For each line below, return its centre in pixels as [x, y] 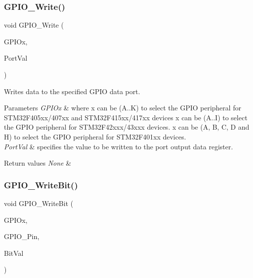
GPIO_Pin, [22, 236]
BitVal [14, 253]
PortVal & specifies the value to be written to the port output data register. [119, 146]
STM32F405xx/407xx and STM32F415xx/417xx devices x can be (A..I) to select [126, 117]
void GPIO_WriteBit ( [39, 203]
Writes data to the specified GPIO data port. [72, 91]
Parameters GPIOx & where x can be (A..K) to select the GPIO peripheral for [123, 108]
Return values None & [38, 163]
